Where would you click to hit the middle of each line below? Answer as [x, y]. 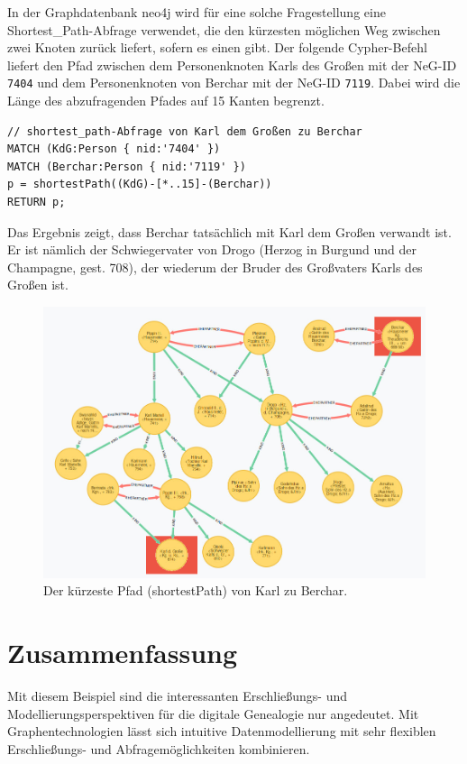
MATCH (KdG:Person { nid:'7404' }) [114, 149]
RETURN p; [37, 202]
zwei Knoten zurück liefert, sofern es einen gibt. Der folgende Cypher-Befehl [217, 47]
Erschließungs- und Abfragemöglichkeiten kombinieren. [159, 748]
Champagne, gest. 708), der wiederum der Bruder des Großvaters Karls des [215, 267]
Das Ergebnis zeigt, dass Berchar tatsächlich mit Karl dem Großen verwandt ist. [229, 231]
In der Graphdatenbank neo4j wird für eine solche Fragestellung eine [197, 12]
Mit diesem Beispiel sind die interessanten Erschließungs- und [178, 696]
